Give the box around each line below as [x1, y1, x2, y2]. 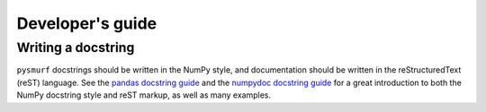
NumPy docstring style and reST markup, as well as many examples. [16, 90, 272, 100]
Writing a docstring [16, 39, 135, 56]
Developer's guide [16, 13, 157, 33]
